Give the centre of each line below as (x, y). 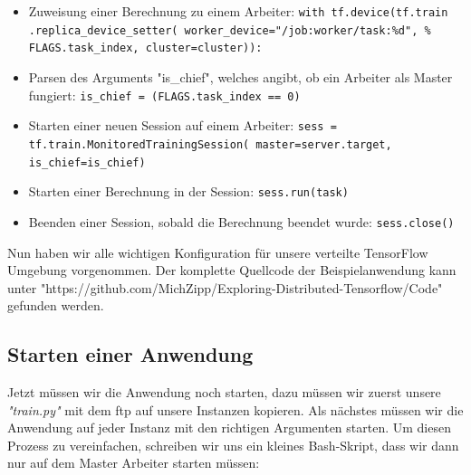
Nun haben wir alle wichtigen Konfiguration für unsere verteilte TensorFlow (218, 252)
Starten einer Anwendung (130, 354)
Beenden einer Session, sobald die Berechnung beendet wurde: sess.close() (241, 221)
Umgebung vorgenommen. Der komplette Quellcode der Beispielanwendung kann (232, 270)
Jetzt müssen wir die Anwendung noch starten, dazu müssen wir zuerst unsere (224, 392)
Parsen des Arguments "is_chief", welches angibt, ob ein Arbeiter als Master (240, 76)
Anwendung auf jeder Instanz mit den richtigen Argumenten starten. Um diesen (229, 427)
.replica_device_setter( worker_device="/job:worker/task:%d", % (230, 30)
